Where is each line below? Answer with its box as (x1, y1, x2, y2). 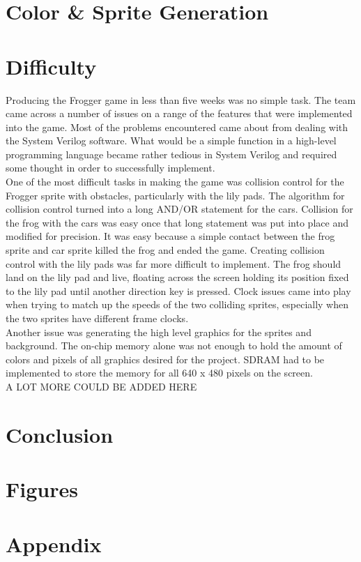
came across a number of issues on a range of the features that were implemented (6, 106, 353, 121)
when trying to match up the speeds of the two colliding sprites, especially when (6, 297, 348, 312)
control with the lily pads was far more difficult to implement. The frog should (6, 256, 341, 271)
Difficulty (6, 52, 97, 80)
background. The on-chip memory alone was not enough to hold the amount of (6, 338, 342, 353)
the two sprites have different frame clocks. (6, 311, 189, 325)
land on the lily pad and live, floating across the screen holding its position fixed (6, 270, 349, 284)
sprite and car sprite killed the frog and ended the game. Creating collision (6, 243, 325, 257)
